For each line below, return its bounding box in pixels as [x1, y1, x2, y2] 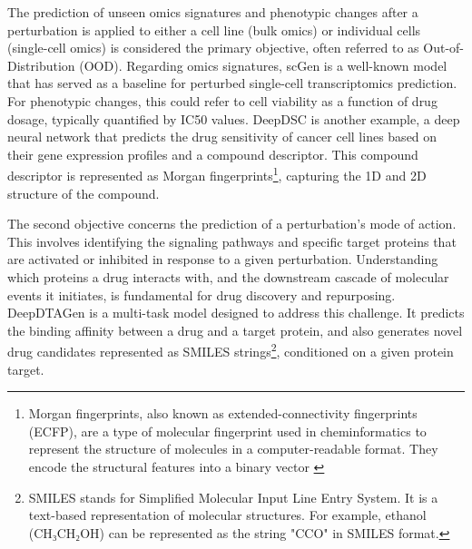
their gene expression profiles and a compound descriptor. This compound [7, 144, 418, 163]
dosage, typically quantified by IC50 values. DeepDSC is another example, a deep [7, 109, 460, 128]
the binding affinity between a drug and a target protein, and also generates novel [7, 320, 463, 339]
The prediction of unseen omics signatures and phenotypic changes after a [7, 3, 418, 21]
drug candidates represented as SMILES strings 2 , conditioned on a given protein [7, 339, 454, 360]
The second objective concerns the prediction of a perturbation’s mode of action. [7, 214, 457, 233]
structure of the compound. [7, 183, 160, 202]
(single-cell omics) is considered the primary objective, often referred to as [7, 38, 419, 57]
